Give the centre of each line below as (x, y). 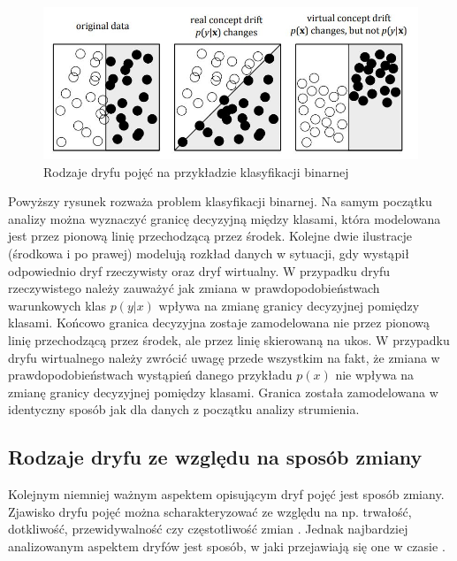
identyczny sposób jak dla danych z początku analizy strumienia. (184, 409)
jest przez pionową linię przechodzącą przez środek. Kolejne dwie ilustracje (210, 236)
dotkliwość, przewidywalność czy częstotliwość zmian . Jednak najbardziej (208, 529)
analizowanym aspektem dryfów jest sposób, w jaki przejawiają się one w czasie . (227, 546)
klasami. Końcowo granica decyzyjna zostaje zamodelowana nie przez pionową (219, 323)
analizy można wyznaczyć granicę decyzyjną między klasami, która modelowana (225, 218)
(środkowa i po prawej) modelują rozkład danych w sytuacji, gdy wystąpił (209, 254)
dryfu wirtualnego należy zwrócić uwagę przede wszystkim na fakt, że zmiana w (224, 357)
